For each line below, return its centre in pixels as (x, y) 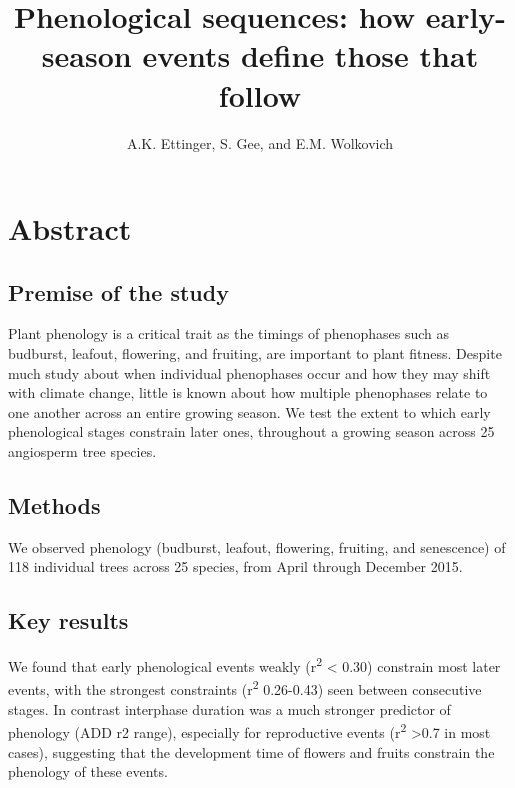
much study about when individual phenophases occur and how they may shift (249, 372)
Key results (68, 620)
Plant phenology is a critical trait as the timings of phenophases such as (229, 333)
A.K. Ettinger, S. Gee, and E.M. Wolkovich (260, 142)
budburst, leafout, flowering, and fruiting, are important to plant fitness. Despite (255, 353)
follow (260, 94)
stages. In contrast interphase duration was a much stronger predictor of (229, 708)
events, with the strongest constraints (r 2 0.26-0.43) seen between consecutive (245, 688)
